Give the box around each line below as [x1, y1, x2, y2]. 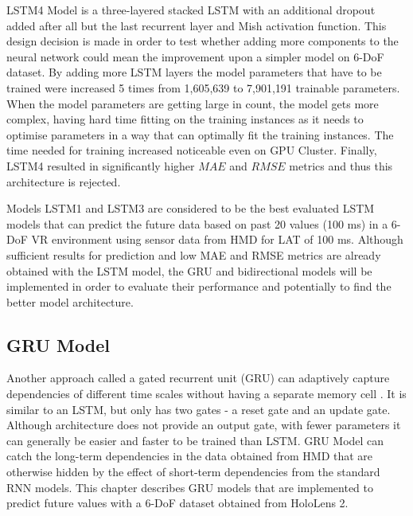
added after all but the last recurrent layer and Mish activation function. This [6, 17, 387, 33]
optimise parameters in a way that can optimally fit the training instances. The [6, 126, 394, 143]
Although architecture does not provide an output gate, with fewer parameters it [6, 416, 401, 433]
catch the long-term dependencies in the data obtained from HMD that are [6, 448, 373, 464]
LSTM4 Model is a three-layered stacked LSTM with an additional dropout [6, 2, 376, 18]
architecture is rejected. [6, 173, 121, 190]
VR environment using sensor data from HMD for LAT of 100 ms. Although [31, 231, 403, 248]
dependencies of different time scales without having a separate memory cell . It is [6, 385, 407, 402]
